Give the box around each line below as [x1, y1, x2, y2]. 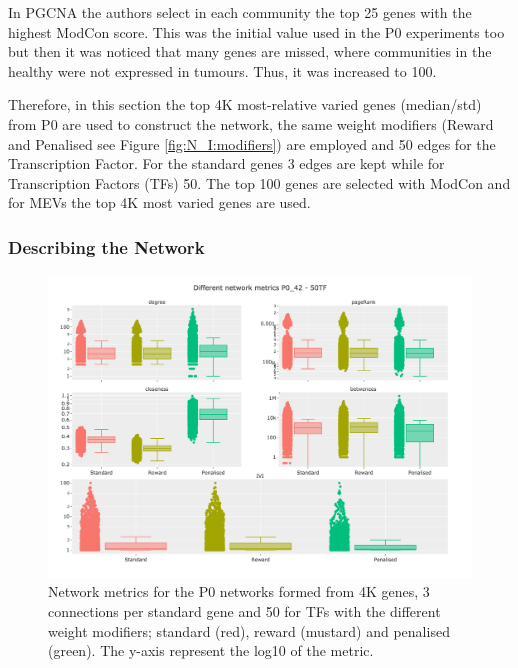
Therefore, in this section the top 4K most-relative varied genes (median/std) [8, 94, 482, 115]
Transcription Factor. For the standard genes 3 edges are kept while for [8, 153, 445, 174]
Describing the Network [8, 234, 205, 259]
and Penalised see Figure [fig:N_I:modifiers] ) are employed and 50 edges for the [8, 133, 496, 154]
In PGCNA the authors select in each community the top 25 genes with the [8, 2, 472, 22]
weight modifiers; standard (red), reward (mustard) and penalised [48, 620, 450, 641]
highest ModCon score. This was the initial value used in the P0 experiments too [8, 21, 505, 42]
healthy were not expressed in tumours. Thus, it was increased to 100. [8, 60, 437, 81]
